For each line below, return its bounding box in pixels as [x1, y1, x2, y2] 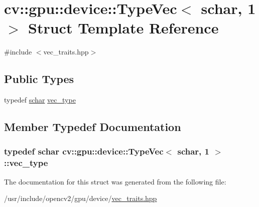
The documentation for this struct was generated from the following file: [4, 176, 226, 186]
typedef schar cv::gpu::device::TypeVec [4, 145, 164, 157]
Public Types [4, 71, 74, 86]
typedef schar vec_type [4, 94, 76, 105]
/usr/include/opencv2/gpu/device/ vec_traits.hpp [4, 193, 157, 203]
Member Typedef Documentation [4, 119, 181, 134]
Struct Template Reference [28, 17, 219, 38]
